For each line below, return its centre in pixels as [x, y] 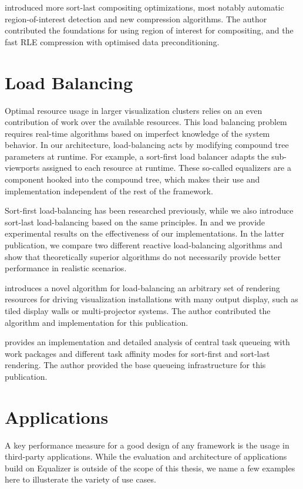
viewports [22, 168]
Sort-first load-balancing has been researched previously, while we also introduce [149, 210]
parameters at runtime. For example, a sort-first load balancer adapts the [137, 156]
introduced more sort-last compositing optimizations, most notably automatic [144, 7]
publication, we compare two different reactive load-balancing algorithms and [144, 245]
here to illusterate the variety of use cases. [80, 479]
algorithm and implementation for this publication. [97, 322]
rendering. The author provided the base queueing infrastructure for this [135, 365]
